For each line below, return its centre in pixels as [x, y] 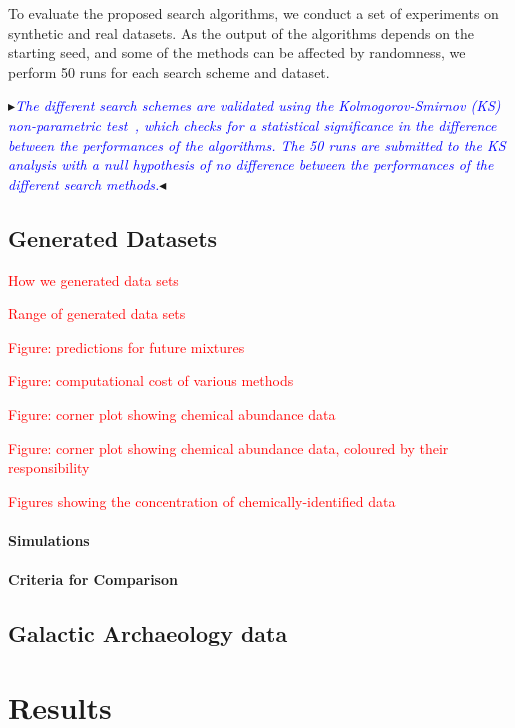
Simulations [49, 539]
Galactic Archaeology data [148, 633]
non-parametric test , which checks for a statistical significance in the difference [252, 124]
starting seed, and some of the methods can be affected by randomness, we [237, 52]
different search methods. [84, 183]
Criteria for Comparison [93, 579]
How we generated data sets [93, 279]
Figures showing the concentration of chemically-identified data [202, 500]
